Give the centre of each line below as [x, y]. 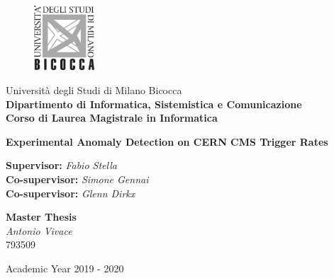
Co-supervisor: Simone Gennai [77, 179]
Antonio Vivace [39, 230]
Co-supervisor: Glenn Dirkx [71, 193]
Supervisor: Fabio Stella [61, 165]
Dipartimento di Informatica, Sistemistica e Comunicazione [154, 104]
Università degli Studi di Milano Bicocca [94, 89]
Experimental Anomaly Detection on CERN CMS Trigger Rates [167, 141]
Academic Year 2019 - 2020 [65, 268]
